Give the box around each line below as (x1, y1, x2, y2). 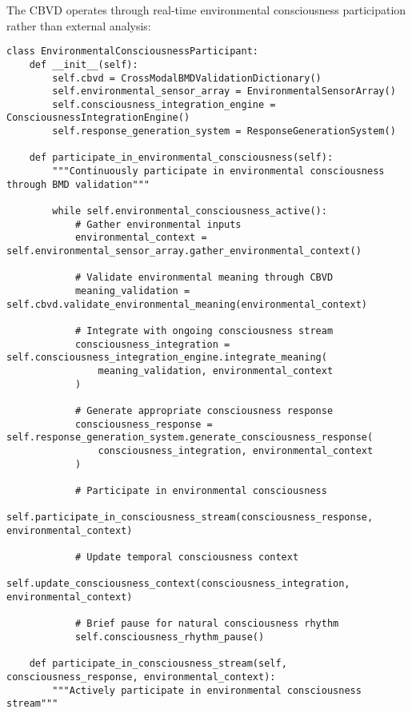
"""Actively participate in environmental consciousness (52, 684, 362, 696)
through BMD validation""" (6, 178, 150, 190)
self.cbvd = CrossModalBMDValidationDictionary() (52, 72, 322, 84)
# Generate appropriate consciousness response (74, 404, 334, 416)
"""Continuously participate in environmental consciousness (52, 165, 385, 177)
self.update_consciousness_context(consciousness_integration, (6, 578, 350, 590)
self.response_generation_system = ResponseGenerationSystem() (52, 125, 396, 137)
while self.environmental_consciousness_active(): (52, 205, 327, 217)
